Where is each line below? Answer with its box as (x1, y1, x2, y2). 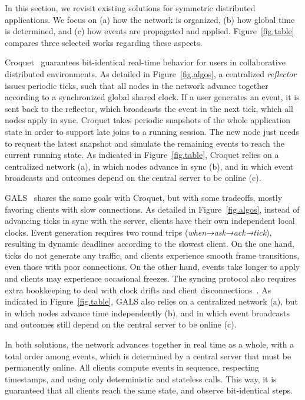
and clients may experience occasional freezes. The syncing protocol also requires (5, 272, 296, 285)
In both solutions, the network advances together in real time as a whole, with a (5, 338, 294, 351)
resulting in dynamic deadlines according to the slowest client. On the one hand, (5, 237, 294, 250)
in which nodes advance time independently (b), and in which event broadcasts (5, 306, 290, 319)
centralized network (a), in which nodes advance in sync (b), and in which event (5, 160, 294, 172)
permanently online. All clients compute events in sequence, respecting (5, 361, 260, 373)
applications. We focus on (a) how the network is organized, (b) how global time (5, 13, 295, 25)
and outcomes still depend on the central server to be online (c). (5, 318, 237, 330)
